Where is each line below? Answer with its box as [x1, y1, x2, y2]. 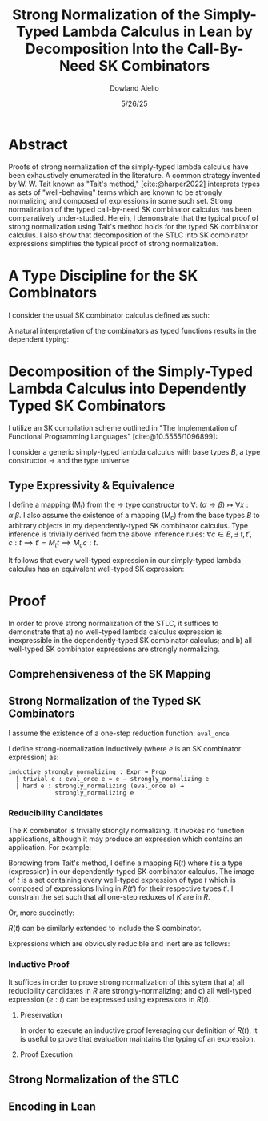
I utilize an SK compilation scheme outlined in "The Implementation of [8, 423, 238, 432]
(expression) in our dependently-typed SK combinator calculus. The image [8, 867, 254, 876]
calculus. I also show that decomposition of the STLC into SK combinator [8, 230, 249, 240]
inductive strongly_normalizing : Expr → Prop [8, 767, 166, 775]
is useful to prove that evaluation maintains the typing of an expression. [19, 1034, 256, 1043]
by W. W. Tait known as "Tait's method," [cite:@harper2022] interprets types [8, 179, 260, 188]
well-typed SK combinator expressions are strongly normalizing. [8, 644, 220, 654]
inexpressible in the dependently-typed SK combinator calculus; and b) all [8, 635, 252, 645]
